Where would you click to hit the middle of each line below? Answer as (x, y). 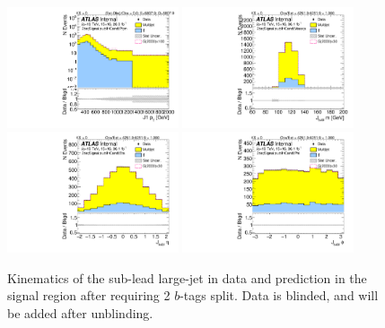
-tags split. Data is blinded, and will (279, 295)
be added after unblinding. (80, 313)
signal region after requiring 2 (89, 295)
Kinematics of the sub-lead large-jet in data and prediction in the (187, 277)
